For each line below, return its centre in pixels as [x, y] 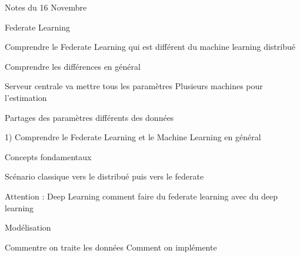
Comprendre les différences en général [73, 66]
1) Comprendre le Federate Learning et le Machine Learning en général [133, 137]
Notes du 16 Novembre [46, 7]
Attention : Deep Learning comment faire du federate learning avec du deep [141, 196]
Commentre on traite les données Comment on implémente [111, 247]
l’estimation [26, 97]
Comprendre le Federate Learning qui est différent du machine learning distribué [150, 47]
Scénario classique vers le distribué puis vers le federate [104, 176]
